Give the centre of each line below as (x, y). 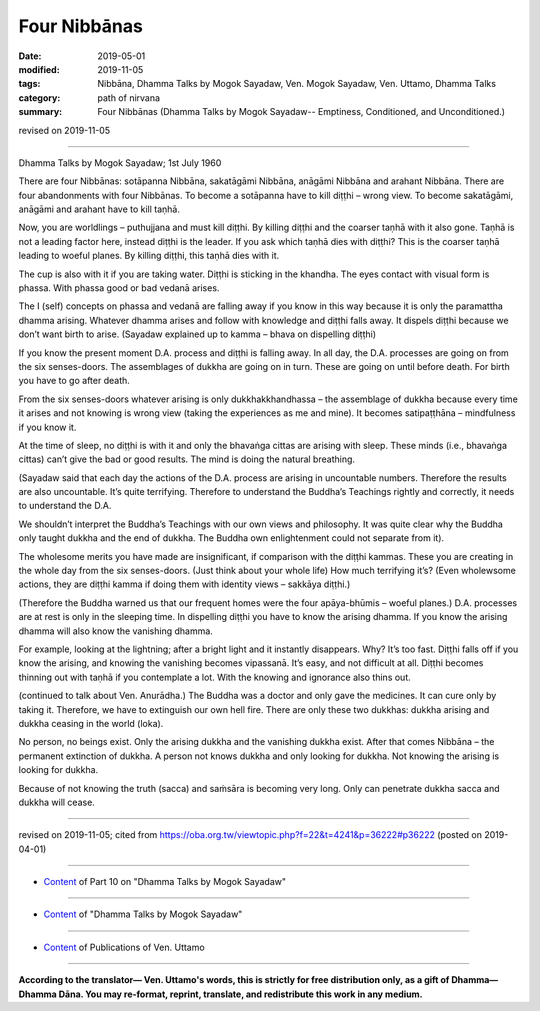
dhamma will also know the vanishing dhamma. (116, 631)
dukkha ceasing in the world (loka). (91, 723)
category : (39, 97)
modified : (39, 69)
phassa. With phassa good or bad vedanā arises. (119, 288)
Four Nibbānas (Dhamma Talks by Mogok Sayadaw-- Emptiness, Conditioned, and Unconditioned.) (301, 112)
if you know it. (47, 427)
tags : (29, 84)
